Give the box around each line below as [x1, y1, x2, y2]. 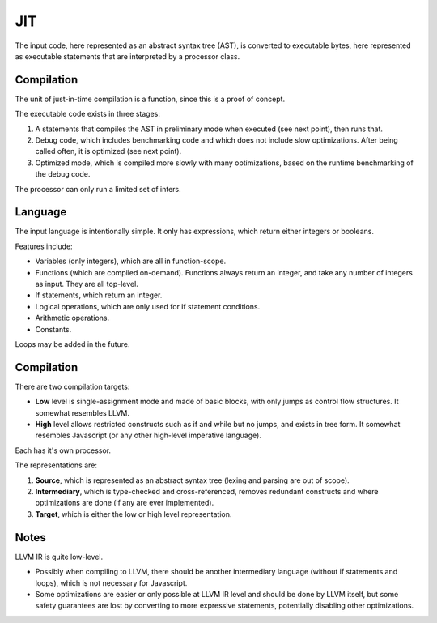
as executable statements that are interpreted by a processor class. [15, 51, 240, 61]
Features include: [15, 241, 73, 251]
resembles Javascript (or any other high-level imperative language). [35, 430, 262, 441]
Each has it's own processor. [15, 446, 112, 455]
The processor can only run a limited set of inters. [15, 184, 181, 194]
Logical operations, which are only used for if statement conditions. [35, 301, 261, 311]
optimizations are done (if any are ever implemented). [35, 498, 214, 508]
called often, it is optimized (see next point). [35, 147, 182, 156]
